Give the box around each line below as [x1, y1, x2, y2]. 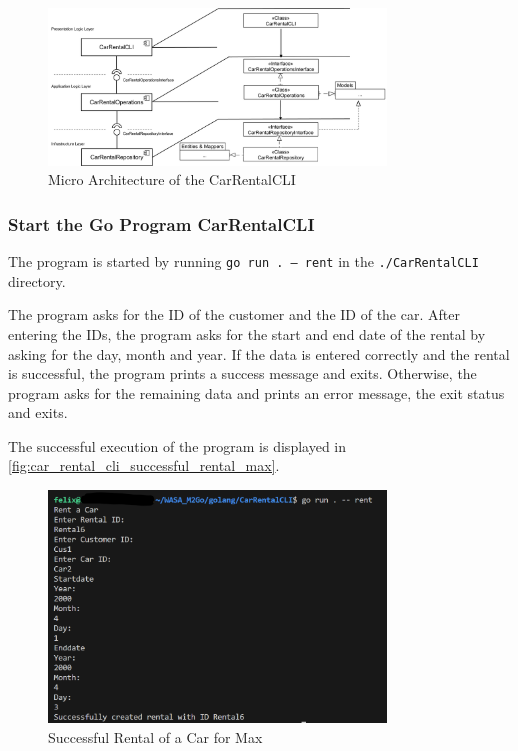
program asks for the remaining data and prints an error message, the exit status [8, 382, 505, 403]
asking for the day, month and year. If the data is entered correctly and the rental [8, 343, 510, 364]
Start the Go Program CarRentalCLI [8, 211, 315, 236]
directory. [8, 270, 66, 291]
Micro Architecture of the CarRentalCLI [48, 169, 296, 190]
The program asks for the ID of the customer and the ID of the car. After [8, 304, 460, 325]
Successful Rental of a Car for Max [48, 726, 263, 747]
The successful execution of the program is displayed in [8, 435, 347, 456]
